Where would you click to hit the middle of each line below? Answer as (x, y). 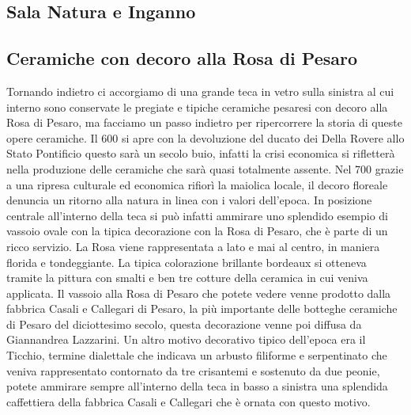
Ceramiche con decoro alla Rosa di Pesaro (182, 58)
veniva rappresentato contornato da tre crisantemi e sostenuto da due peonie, (193, 370)
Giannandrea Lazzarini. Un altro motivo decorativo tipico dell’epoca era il (186, 339)
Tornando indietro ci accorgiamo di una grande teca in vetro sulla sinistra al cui (200, 91)
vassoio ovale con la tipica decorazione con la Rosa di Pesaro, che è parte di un (197, 231)
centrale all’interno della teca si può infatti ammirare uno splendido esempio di (198, 215)
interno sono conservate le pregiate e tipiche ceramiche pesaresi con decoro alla (197, 107)
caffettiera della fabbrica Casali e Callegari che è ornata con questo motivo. (189, 401)
